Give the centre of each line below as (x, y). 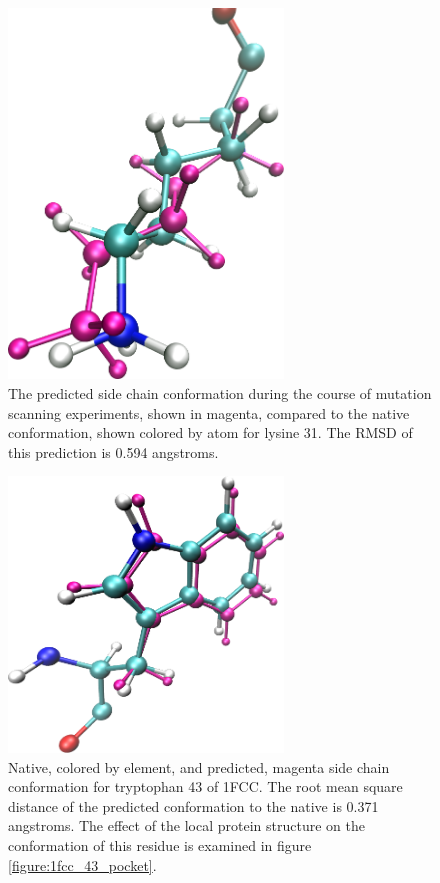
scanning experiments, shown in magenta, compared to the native (209, 412)
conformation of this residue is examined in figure (160, 844)
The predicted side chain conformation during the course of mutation (220, 393)
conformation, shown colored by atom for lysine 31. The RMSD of (210, 432)
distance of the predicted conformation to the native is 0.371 (193, 805)
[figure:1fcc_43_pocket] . (82, 864)
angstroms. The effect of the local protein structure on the (186, 825)
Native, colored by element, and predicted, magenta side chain (199, 766)
